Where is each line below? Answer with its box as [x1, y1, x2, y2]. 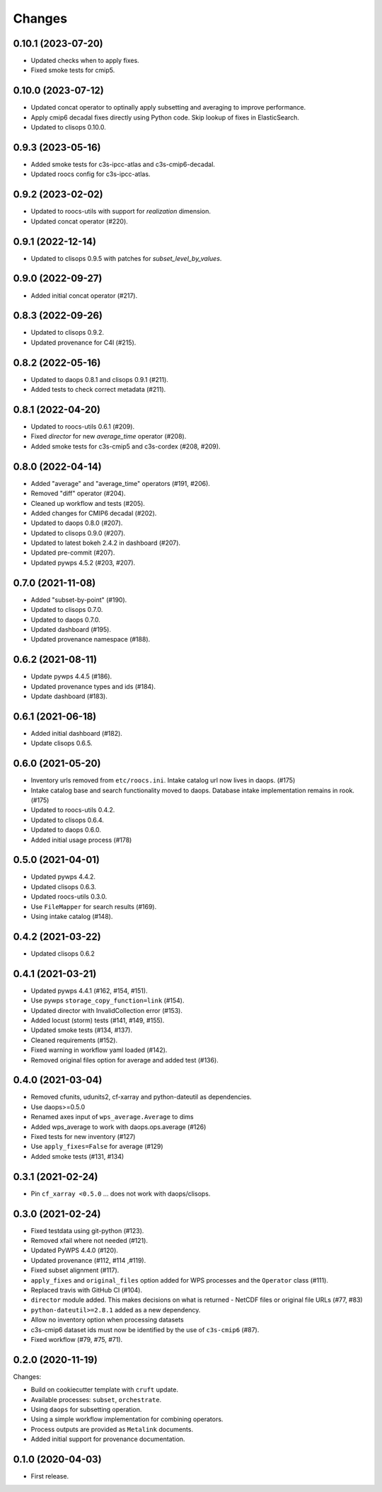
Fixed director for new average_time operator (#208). [30, 432, 187, 441]
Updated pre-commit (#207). [30, 548, 115, 557]
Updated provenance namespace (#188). [30, 635, 151, 644]
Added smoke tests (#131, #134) [30, 1152, 125, 1160]
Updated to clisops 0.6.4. [30, 816, 104, 824]
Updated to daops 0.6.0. [30, 826, 102, 834]
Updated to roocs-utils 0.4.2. [30, 806, 115, 814]
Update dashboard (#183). [30, 692, 108, 700]
